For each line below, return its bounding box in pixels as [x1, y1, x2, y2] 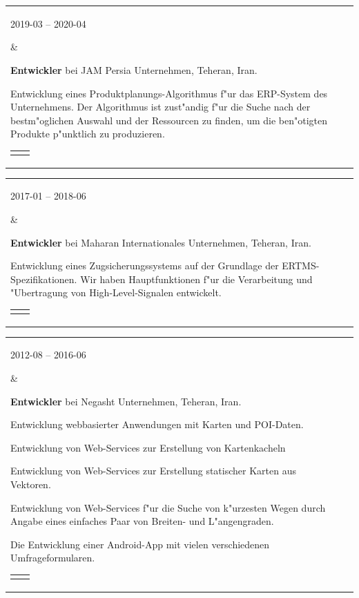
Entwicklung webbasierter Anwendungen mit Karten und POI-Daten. [10, 417, 304, 432]
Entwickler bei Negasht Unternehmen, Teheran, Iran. [10, 394, 242, 408]
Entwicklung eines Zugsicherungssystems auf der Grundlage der [10, 258, 279, 273]
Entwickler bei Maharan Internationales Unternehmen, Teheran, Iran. [10, 235, 311, 249]
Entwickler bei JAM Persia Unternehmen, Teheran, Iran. [10, 62, 258, 77]
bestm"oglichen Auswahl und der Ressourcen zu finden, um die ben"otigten [10, 113, 328, 127]
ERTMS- [282, 258, 320, 273]
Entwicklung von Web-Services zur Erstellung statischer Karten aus [10, 463, 296, 478]
